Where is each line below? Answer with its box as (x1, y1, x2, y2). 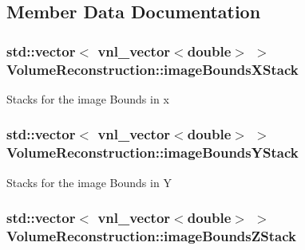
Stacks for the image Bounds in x (6, 90, 169, 107)
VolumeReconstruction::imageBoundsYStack (6, 143, 299, 162)
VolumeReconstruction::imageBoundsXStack (6, 59, 299, 79)
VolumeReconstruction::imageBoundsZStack (6, 226, 296, 246)
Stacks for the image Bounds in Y (6, 174, 172, 190)
